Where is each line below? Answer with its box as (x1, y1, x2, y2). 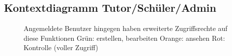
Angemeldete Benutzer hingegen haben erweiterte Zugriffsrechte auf (24, 23, 228, 33)
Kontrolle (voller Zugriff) (24, 42, 98, 53)
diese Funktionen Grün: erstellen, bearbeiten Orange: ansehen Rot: (24, 32, 225, 43)
